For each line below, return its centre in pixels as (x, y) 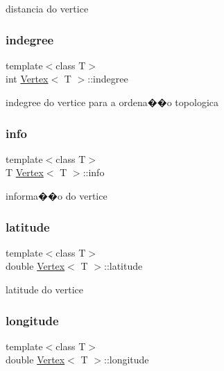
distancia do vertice (47, 8)
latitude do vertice (45, 289)
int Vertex (27, 79)
